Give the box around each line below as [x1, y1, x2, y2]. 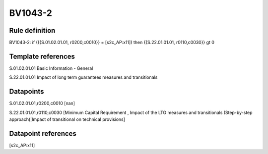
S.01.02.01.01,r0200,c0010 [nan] [9, 101, 75, 106]
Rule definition [9, 26, 56, 35]
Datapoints [9, 87, 44, 96]
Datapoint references [9, 129, 77, 138]
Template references [9, 52, 75, 60]
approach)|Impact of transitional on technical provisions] [9, 116, 126, 122]
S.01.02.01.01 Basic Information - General [9, 65, 93, 71]
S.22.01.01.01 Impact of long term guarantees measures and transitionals [9, 74, 158, 80]
